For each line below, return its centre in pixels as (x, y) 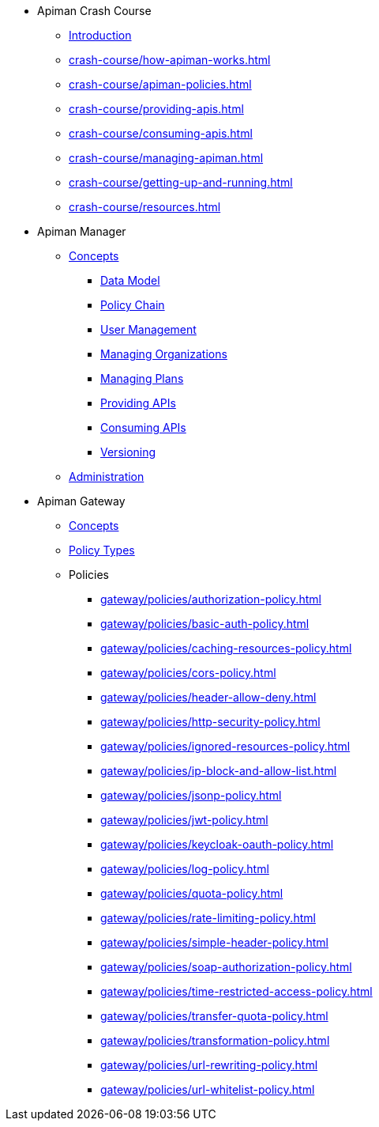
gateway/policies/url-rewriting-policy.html (209, 1065)
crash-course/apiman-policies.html (160, 84)
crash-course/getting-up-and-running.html (181, 182)
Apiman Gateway (81, 501)
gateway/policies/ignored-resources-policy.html (225, 746)
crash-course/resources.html (145, 207)
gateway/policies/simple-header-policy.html (214, 942)
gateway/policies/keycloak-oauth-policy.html (217, 844)
